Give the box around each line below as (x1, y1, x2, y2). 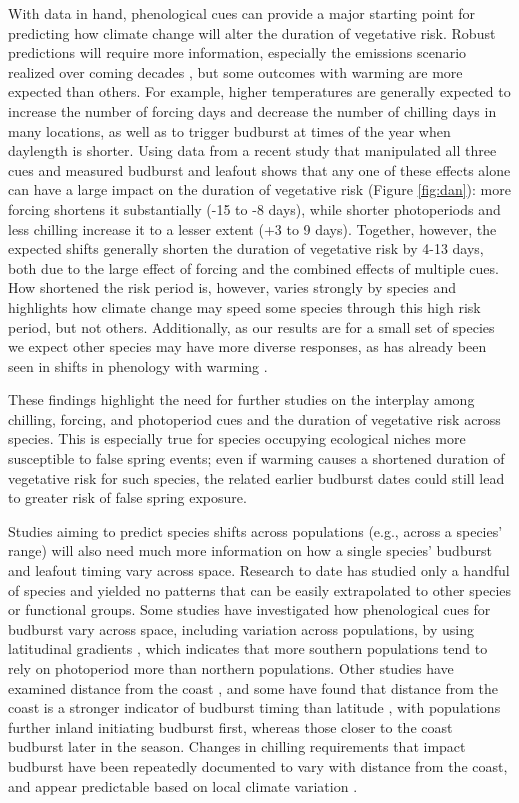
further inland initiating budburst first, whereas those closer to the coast (8, 716, 453, 737)
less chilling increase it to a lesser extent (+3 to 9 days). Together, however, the (8, 218, 497, 239)
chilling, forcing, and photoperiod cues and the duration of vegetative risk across (8, 408, 501, 429)
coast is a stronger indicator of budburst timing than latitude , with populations (8, 697, 501, 718)
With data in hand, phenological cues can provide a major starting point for (8, 3, 476, 23)
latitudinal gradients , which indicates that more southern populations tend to (8, 638, 488, 659)
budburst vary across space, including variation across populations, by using (8, 618, 474, 639)
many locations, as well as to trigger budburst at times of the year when (8, 120, 451, 141)
